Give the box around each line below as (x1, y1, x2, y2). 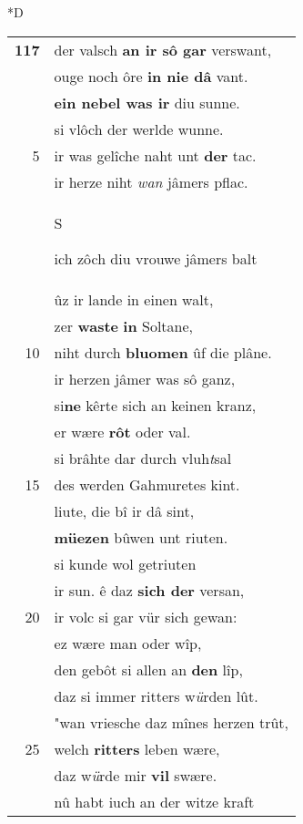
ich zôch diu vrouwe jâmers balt (54, 247, 258, 269)
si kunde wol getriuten (54, 552, 197, 574)
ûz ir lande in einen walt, (54, 288, 214, 310)
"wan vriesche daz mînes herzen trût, (54, 711, 288, 733)
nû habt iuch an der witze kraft (54, 790, 255, 812)
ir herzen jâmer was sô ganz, (54, 367, 236, 389)
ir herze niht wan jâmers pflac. (54, 170, 248, 192)
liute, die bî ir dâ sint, (54, 500, 195, 521)
